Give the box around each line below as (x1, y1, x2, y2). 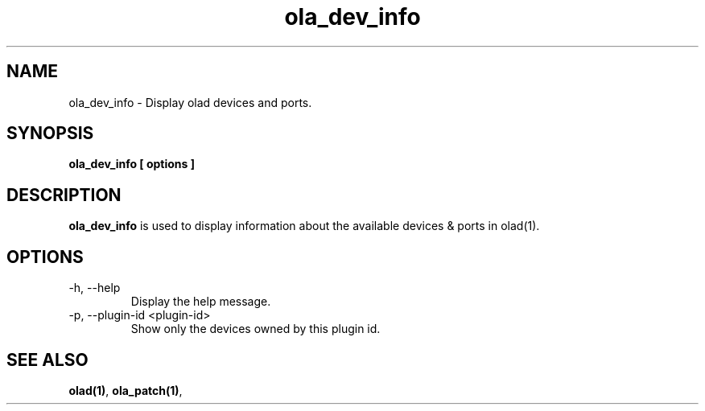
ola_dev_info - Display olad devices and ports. (68, 95, 312, 109)
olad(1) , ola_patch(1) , (68, 383, 183, 397)
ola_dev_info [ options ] (68, 157, 195, 171)
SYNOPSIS (6, 123, 94, 144)
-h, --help (68, 281, 121, 295)
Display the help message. (130, 294, 271, 309)
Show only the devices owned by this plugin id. (130, 322, 381, 336)
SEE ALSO (6, 349, 89, 370)
